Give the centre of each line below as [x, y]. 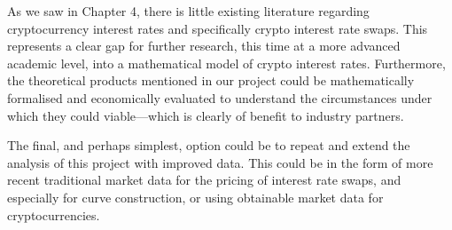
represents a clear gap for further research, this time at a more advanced [204, 46]
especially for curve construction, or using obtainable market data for [195, 197]
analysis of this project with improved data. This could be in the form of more [220, 162]
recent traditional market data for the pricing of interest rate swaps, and [204, 180]
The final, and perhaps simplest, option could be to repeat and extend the [209, 145]
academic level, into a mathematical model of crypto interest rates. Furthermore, [226, 63]
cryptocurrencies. [54, 214]
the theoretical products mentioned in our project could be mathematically [211, 80]
